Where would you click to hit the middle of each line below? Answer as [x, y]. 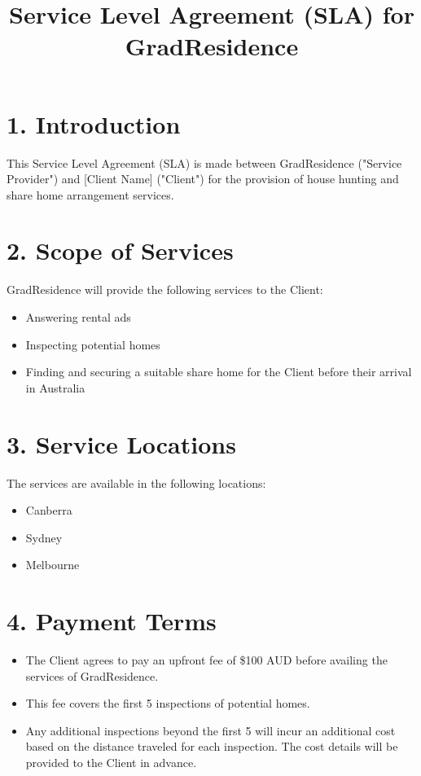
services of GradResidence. [92, 675]
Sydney [44, 537]
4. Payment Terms [112, 621]
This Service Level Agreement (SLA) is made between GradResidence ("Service [204, 162]
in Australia [55, 387]
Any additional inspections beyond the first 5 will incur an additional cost [210, 730]
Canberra [49, 510]
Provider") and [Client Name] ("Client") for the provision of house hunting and [203, 179]
